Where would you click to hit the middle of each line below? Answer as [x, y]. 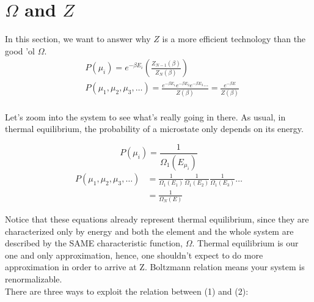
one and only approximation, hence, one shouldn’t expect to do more [134, 255]
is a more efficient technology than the [234, 39]
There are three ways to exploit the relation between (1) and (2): [127, 291]
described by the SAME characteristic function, [94, 243]
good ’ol [20, 50]
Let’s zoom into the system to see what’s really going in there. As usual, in [145, 116]
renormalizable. [34, 279]
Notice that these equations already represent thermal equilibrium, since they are [157, 219]
